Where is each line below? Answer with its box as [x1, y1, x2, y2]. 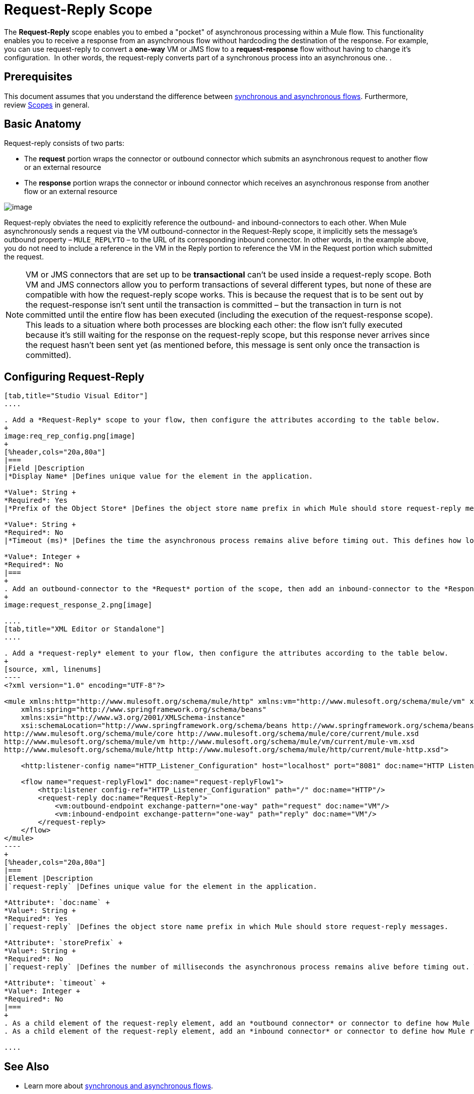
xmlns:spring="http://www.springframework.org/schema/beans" [21, 705, 267, 714]
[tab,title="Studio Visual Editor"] [4, 392, 148, 400]
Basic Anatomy [4, 118, 81, 131]
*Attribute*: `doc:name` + [4, 898, 110, 907]
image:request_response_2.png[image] [4, 601, 153, 609]
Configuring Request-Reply [4, 370, 145, 383]
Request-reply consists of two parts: [4, 139, 125, 148]
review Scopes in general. [4, 100, 90, 109]
